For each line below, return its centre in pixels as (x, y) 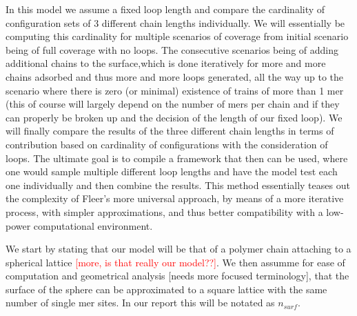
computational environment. (93, 225)
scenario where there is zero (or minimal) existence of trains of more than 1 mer (175, 90)
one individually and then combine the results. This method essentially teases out (178, 185)
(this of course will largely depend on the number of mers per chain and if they (173, 104)
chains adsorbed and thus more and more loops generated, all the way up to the (175, 76)
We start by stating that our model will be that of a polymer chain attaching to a (178, 249)
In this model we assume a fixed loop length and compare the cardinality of (165, 9)
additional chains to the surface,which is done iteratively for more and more (166, 63)
